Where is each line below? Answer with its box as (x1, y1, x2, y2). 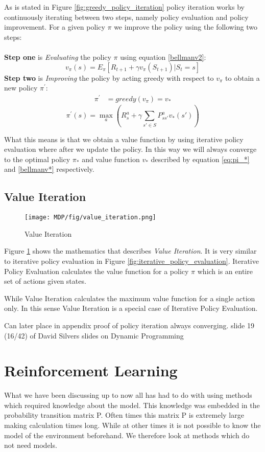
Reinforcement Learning (4, 360, 178, 381)
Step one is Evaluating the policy (4, 51, 111, 62)
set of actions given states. (4, 276, 86, 286)
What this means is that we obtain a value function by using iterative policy (4, 133, 244, 144)
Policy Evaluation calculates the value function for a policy (4, 265, 189, 276)
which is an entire (197, 265, 253, 276)
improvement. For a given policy (4, 21, 105, 32)
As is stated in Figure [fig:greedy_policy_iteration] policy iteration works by (4, 2, 245, 12)
